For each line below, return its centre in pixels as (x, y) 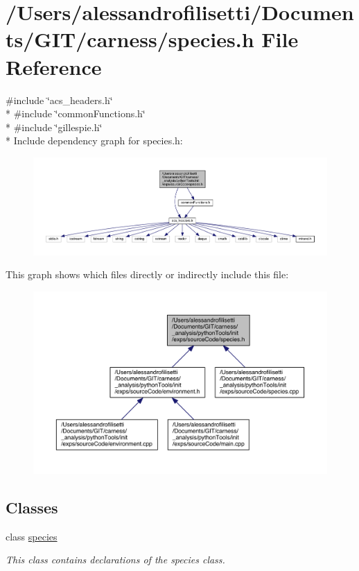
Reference (54, 66)
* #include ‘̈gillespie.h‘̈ (54, 127)
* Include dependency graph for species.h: (94, 140)
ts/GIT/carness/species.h (130, 39)
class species (32, 536)
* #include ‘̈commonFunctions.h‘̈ (76, 113)
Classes (32, 507)
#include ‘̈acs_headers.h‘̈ (59, 100)
